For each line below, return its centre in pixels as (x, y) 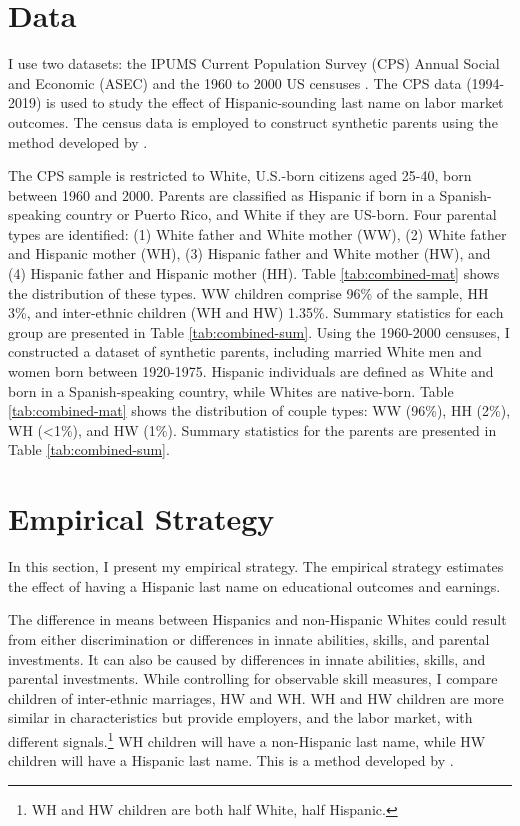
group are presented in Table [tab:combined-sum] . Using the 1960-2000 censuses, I (259, 331)
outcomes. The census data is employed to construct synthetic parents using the (253, 121)
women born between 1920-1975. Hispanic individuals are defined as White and (251, 371)
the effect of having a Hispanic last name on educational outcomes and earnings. (254, 585)
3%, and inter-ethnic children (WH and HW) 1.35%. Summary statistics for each (256, 312)
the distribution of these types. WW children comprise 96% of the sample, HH (248, 292)
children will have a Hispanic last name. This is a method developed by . (231, 760)
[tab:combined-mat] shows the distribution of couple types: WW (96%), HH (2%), (259, 410)
